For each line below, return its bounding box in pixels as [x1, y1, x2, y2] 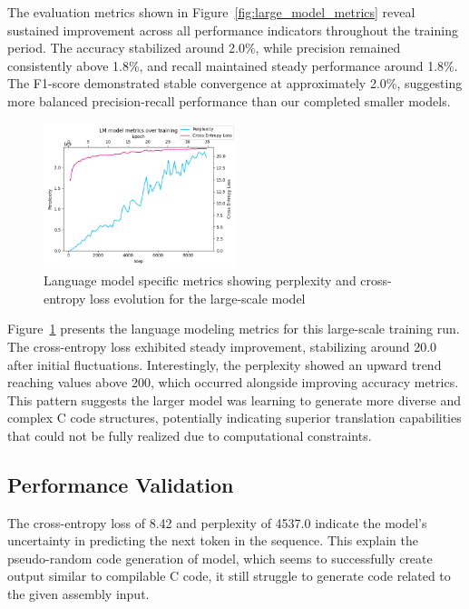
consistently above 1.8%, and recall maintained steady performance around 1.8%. [7, 55, 458, 75]
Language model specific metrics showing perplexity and [44, 271, 357, 290]
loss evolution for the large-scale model [89, 288, 306, 307]
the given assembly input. [7, 584, 150, 604]
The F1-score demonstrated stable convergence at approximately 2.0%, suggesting [7, 74, 463, 93]
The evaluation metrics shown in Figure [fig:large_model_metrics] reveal [7, 3, 415, 21]
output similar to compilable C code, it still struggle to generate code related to [7, 566, 451, 585]
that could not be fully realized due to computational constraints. [7, 425, 372, 444]
